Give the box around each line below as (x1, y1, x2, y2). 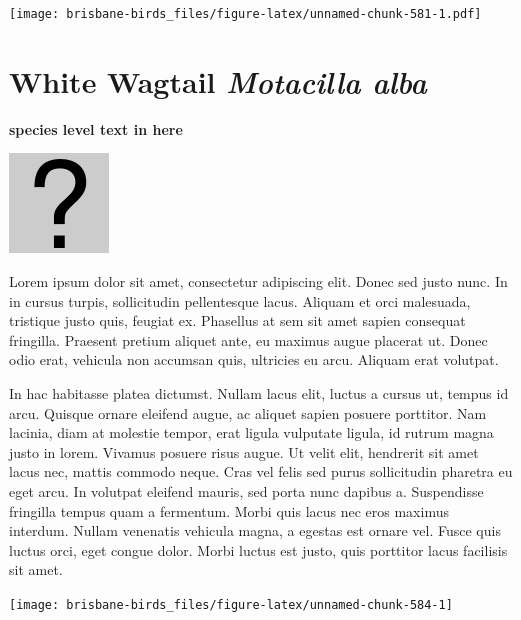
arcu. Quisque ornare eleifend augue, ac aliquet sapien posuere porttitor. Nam (9, 402, 487, 423)
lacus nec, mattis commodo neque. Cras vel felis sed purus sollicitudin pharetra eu (9, 461, 513, 482)
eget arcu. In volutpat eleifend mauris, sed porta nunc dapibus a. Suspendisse (9, 480, 484, 501)
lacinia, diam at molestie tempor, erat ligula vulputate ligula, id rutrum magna (9, 422, 494, 443)
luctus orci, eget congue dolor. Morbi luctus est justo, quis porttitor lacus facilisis (9, 539, 508, 560)
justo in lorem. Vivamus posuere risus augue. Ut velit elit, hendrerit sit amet (9, 441, 479, 462)
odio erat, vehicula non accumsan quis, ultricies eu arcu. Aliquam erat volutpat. (9, 349, 499, 370)
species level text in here (9, 118, 183, 139)
